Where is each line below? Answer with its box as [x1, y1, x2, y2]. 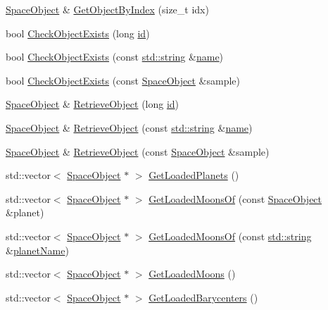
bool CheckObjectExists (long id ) [6, 25, 150, 40]
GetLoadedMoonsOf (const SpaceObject [149, 191, 322, 206]
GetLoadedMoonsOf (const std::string [149, 228, 312, 243]
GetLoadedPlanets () [149, 168, 239, 182]
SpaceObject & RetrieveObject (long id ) [6, 97, 179, 111]
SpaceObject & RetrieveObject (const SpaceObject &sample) [6, 144, 270, 159]
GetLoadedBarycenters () [149, 290, 258, 304]
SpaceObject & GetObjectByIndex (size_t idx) [6, 2, 209, 16]
